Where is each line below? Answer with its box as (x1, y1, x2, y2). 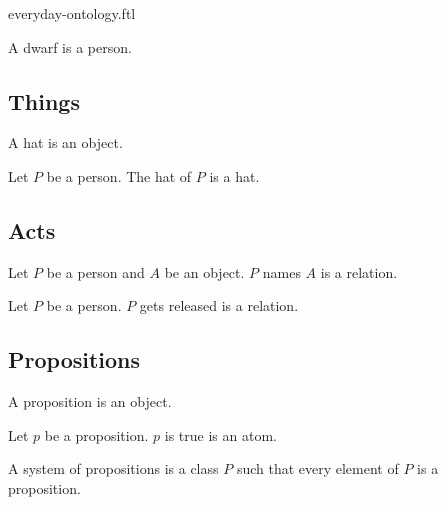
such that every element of (236, 458, 399, 479)
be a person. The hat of (46, 165, 192, 186)
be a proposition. (44, 424, 149, 445)
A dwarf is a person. (8, 36, 132, 57)
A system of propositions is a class (8, 458, 219, 479)
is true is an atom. (164, 424, 277, 445)
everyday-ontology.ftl (8, 3, 136, 23)
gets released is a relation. (139, 295, 299, 316)
